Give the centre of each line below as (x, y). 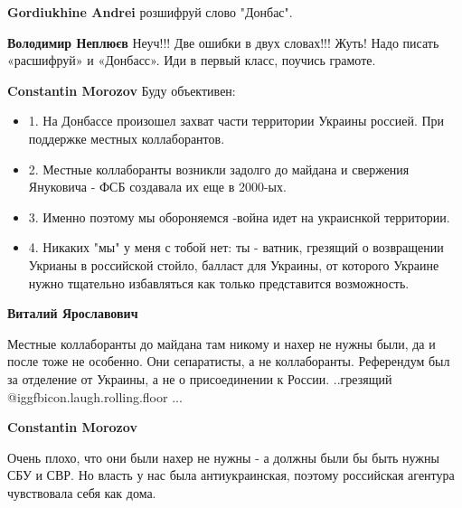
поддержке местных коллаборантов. (127, 138)
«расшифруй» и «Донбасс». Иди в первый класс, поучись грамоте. (192, 60)
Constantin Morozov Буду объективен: (122, 90)
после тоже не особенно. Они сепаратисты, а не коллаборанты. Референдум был (229, 361)
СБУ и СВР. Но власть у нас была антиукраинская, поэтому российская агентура (231, 475)
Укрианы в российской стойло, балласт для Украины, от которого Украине (234, 264)
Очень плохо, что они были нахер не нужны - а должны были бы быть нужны (223, 457)
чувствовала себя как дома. (82, 492)
